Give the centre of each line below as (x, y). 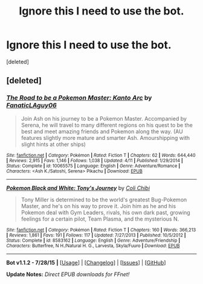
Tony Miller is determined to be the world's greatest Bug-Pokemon (104, 200)
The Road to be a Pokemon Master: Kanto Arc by (79, 98)
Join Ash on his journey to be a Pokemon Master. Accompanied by (104, 118)
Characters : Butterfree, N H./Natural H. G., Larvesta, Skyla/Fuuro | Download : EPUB (93, 245)
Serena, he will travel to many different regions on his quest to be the (107, 125)
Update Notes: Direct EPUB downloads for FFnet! (68, 274)
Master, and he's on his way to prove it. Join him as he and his (98, 206)
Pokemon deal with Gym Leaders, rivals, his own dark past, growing (105, 212)
